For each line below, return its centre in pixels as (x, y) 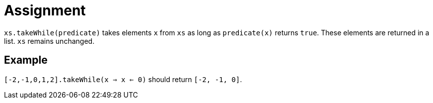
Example (26, 60)
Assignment (45, 10)
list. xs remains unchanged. (49, 41)
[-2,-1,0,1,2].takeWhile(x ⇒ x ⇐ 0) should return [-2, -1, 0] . (123, 79)
